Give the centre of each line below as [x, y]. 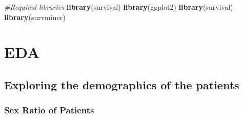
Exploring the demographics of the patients [122, 84]
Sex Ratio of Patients [49, 110]
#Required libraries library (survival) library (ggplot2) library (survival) [119, 7]
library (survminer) [35, 17]
